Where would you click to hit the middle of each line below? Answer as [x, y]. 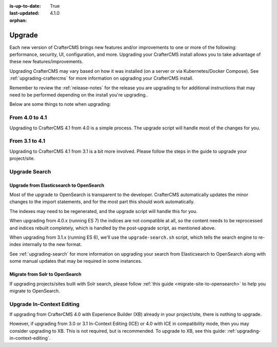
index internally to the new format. [46, 244]
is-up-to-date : [25, 6]
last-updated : [24, 13]
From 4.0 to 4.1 [28, 118]
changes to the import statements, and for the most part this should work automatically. [102, 202]
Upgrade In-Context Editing [44, 304]
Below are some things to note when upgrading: [60, 104]
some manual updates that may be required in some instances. [76, 261]
